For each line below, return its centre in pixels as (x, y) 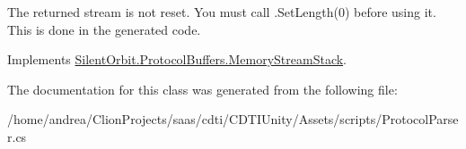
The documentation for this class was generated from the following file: (202, 89)
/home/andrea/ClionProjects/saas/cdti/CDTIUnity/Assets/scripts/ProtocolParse (233, 119)
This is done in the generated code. (104, 29)
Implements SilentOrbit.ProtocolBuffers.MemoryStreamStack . (177, 59)
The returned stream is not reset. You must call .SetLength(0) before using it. (222, 12)
